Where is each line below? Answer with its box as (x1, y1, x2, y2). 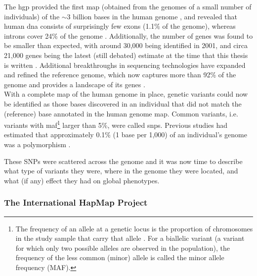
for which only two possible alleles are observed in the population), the (15, 242, 230, 253)
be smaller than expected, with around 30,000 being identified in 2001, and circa (4, 40, 248, 51)
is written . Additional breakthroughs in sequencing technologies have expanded (4, 59, 246, 70)
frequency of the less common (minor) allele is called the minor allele (15, 252, 224, 263)
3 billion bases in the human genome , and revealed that (67, 11, 237, 21)
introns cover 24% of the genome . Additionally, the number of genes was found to (4, 30, 253, 41)
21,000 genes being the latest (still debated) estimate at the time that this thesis (4, 50, 248, 60)
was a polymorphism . (4, 139, 71, 149)
